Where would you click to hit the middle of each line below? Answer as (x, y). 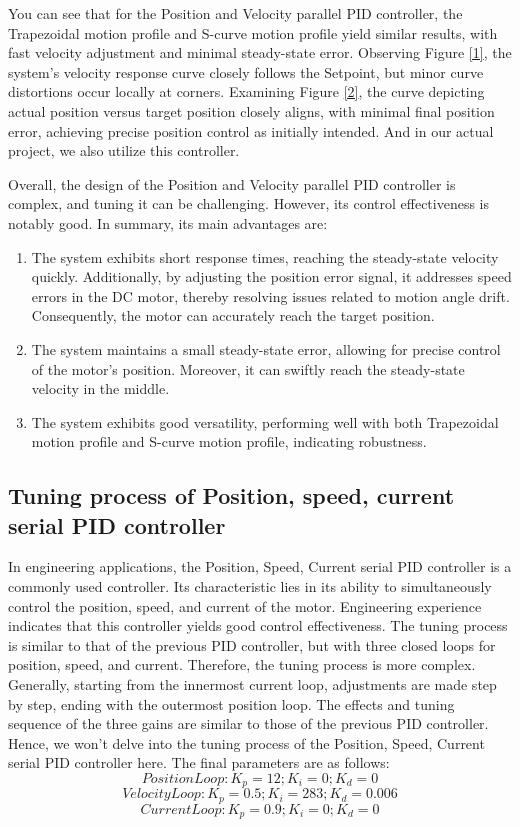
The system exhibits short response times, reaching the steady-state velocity (265, 256)
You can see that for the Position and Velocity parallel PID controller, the (235, 13)
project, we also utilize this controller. (124, 150)
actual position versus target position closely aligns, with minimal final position (251, 110)
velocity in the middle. (100, 388)
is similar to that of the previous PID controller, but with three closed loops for (252, 644)
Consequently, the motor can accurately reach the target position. (233, 315)
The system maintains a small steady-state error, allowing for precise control (266, 348)
